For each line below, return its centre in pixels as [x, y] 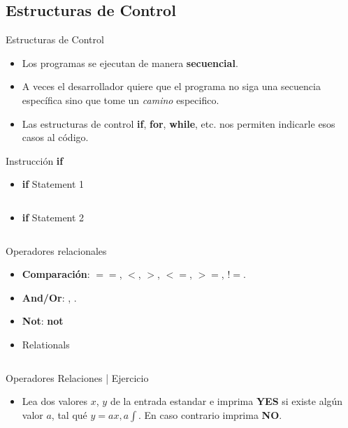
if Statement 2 [53, 217]
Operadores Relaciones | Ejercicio [77, 377]
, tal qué [69, 414]
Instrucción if [35, 160]
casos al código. [55, 137]
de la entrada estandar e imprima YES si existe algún [226, 401]
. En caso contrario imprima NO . [210, 414]
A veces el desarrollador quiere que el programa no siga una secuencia [171, 86]
